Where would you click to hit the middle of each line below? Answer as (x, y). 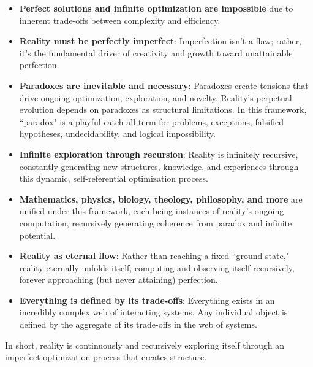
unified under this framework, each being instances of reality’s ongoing (152, 211)
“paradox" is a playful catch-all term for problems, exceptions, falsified (151, 121)
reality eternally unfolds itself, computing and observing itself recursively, (157, 267)
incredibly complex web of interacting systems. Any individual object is (153, 312)
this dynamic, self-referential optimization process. (114, 178)
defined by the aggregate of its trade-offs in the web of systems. (138, 324)
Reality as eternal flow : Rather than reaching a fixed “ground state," (154, 256)
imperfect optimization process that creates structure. (106, 357)
